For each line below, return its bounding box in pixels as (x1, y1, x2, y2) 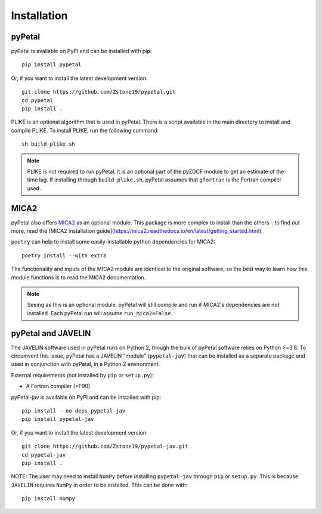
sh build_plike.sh (21, 141, 76, 147)
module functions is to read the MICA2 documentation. (11, 273, 146, 281)
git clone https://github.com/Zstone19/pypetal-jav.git (21, 443, 188, 450)
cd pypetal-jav (21, 451, 66, 458)
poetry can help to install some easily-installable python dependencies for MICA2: (11, 238, 216, 245)
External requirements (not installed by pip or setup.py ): (11, 371, 154, 378)
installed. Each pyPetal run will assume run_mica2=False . (27, 309, 173, 316)
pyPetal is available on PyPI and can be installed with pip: (11, 48, 152, 55)
